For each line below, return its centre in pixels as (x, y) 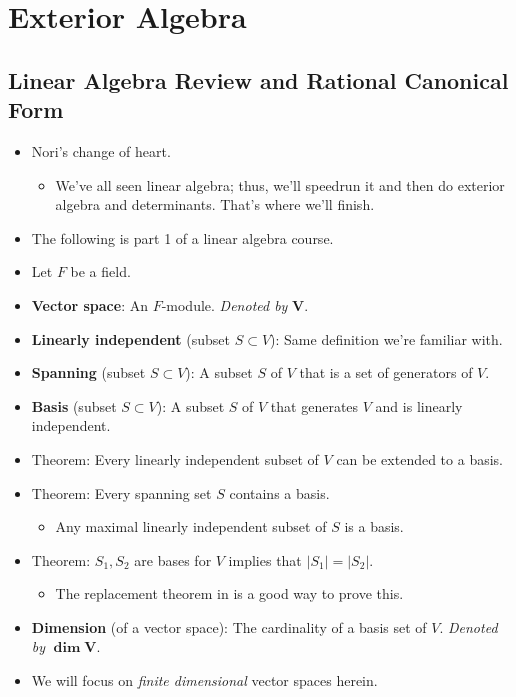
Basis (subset (74, 405)
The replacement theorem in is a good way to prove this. (229, 593)
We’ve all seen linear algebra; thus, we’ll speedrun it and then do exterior (280, 184)
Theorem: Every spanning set (121, 492)
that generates (314, 405)
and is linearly (419, 405)
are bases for (173, 559)
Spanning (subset (88, 372)
